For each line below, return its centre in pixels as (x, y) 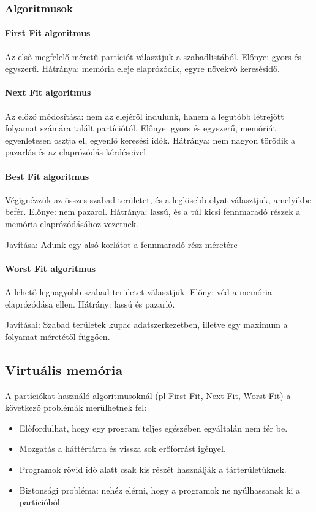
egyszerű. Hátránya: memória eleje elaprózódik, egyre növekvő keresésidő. (142, 68)
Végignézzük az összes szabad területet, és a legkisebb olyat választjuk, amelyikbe (158, 199)
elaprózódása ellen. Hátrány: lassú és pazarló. (90, 304)
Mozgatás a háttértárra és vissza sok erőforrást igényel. (122, 448)
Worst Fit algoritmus (51, 268)
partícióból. (41, 502)
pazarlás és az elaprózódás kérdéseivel (76, 152)
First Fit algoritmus (48, 33)
